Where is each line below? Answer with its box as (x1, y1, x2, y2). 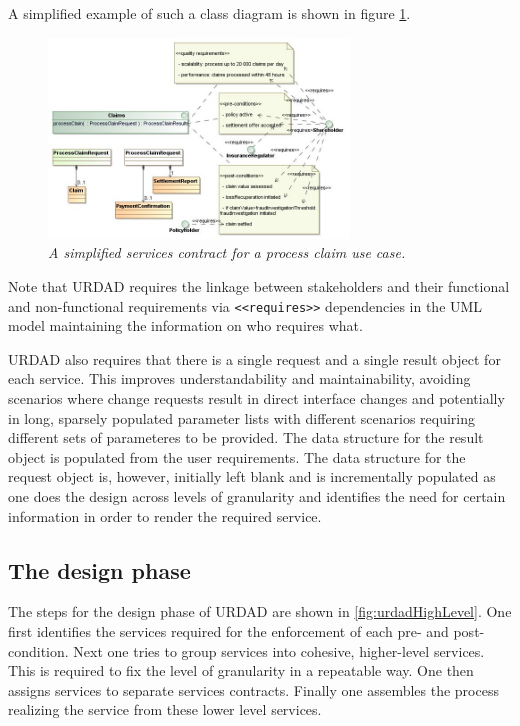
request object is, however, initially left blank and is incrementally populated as (8, 466, 496, 487)
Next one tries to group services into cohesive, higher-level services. (73, 640, 485, 661)
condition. (8, 640, 69, 661)
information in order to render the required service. (8, 505, 322, 526)
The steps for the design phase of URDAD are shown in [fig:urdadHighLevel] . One (8, 601, 512, 622)
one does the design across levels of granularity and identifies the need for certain (8, 486, 506, 507)
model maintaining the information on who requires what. (8, 315, 363, 336)
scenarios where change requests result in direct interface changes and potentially (8, 388, 505, 409)
